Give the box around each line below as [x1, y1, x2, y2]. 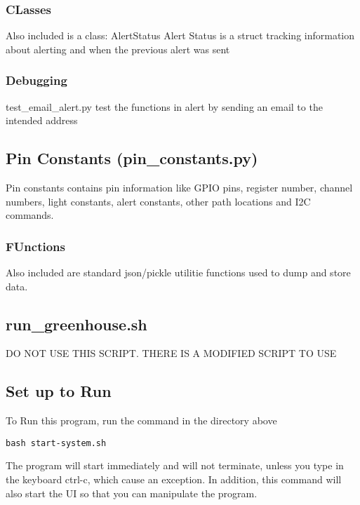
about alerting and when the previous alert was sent [6, 41, 230, 56]
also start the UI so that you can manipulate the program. [6, 485, 258, 500]
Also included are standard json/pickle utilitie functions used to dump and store [6, 265, 351, 280]
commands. [6, 208, 54, 222]
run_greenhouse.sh [6, 313, 147, 335]
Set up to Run [6, 380, 112, 402]
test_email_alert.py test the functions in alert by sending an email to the [6, 99, 323, 114]
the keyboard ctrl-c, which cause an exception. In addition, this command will [6, 472, 342, 487]
